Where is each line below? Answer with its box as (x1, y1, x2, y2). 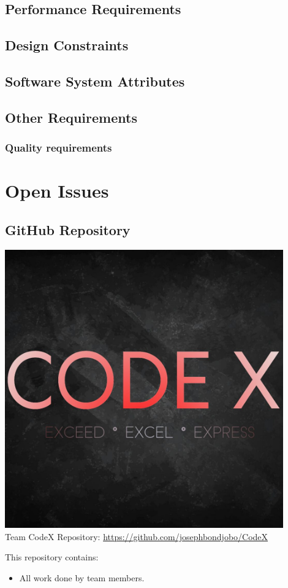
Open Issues (5, 178, 109, 203)
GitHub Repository (5, 220, 131, 239)
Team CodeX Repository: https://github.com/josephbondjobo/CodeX (5, 530, 268, 543)
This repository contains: (5, 551, 99, 563)
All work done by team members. (19, 571, 145, 584)
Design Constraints (5, 36, 129, 55)
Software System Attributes (5, 71, 185, 90)
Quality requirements (5, 140, 112, 155)
